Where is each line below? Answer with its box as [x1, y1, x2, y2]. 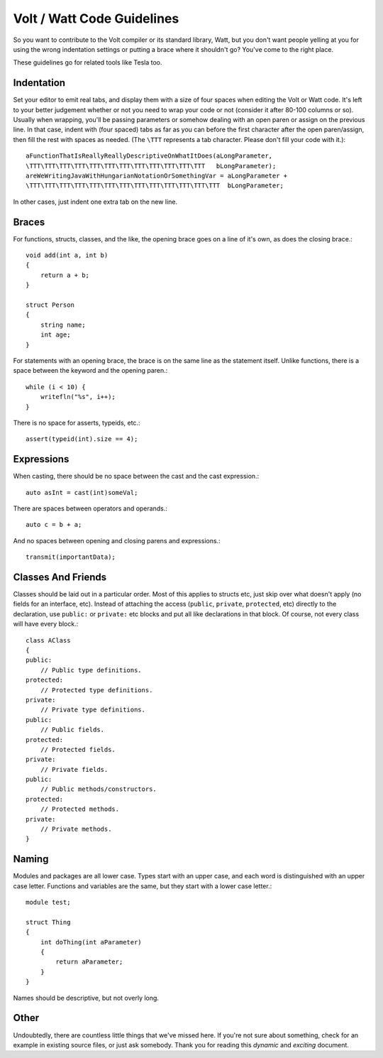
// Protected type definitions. [40, 686, 153, 694]
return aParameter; [55, 958, 123, 966]
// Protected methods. [40, 805, 120, 813]
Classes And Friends [13, 571, 106, 583]
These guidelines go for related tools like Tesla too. [13, 58, 162, 67]
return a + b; [40, 271, 90, 279]
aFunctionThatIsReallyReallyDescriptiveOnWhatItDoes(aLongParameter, [26, 152, 273, 160]
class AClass [26, 636, 71, 644]
